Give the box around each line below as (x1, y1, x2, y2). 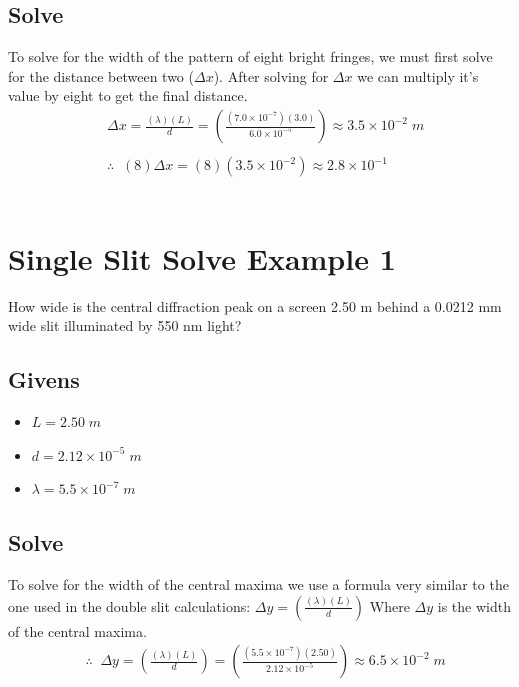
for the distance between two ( (8, 65, 194, 86)
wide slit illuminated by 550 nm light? (8, 315, 242, 336)
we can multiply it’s (357, 65, 479, 86)
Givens (8, 364, 80, 395)
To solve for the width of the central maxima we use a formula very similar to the (8, 574, 509, 595)
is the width (437, 595, 511, 616)
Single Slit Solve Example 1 (8, 237, 396, 278)
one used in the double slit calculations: (8, 595, 251, 616)
